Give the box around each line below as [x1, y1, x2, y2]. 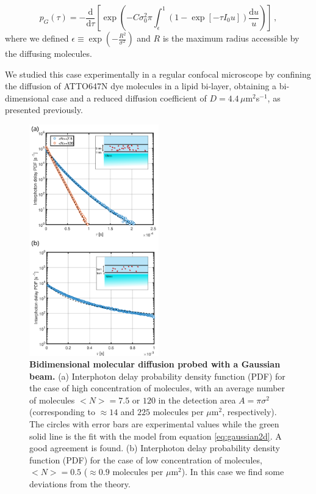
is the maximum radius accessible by [162, 32, 300, 44]
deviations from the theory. [29, 477, 131, 490]
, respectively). [222, 405, 277, 418]
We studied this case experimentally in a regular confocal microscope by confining [5, 67, 311, 80]
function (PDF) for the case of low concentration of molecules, [29, 453, 262, 466]
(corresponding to [29, 405, 95, 418]
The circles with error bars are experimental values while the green [29, 418, 279, 430]
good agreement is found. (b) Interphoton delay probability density [29, 441, 280, 454]
